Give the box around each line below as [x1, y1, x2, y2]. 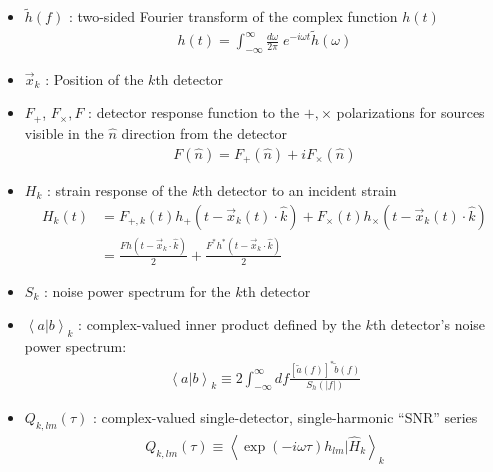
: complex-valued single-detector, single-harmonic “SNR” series [92, 406, 478, 427]
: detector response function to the [88, 102, 300, 123]
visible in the [24, 122, 104, 143]
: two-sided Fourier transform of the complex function [68, 6, 398, 27]
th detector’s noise [372, 314, 486, 335]
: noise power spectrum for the [43, 280, 231, 301]
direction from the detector [121, 122, 287, 143]
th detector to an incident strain [199, 179, 397, 200]
